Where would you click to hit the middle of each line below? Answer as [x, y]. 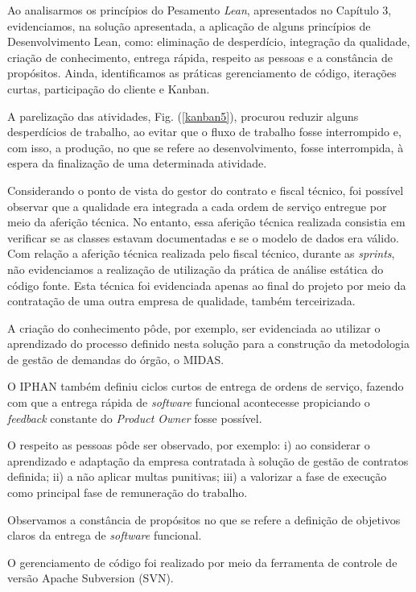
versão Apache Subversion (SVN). [91, 578]
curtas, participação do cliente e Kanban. [109, 88]
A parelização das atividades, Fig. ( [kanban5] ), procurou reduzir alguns [183, 116]
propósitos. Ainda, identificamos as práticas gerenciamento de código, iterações [202, 73]
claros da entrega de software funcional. [105, 535]
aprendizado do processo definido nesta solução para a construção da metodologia [208, 344]
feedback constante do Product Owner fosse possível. [135, 418]
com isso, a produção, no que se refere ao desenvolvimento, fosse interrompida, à [206, 147]
